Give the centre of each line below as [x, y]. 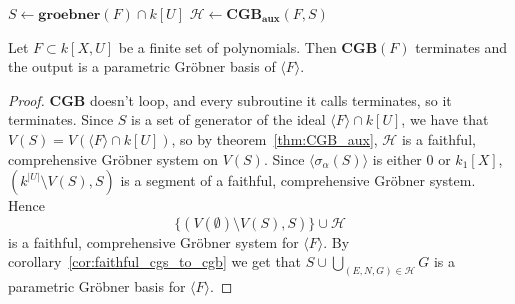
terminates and [461, 46]
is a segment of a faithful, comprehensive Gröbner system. [298, 180]
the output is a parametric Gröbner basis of [142, 66]
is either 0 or [411, 158]
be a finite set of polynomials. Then [227, 46]
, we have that [445, 119]
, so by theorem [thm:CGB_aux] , [274, 138]
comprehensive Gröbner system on [113, 158]
